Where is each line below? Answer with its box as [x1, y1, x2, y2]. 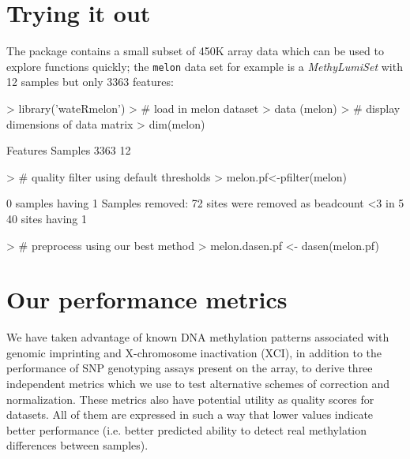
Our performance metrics [6, 283, 288, 315]
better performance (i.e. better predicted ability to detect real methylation [6, 421, 367, 438]
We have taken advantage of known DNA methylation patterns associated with [6, 329, 389, 345]
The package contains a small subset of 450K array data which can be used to [6, 43, 384, 59]
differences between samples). [6, 437, 149, 453]
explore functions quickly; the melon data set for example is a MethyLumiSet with [6, 58, 403, 74]
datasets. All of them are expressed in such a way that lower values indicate [6, 406, 374, 423]
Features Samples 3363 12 [6, 142, 131, 159]
